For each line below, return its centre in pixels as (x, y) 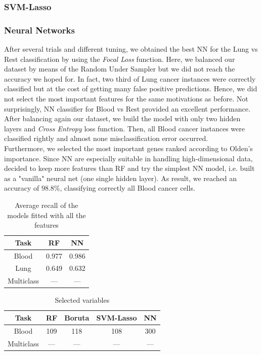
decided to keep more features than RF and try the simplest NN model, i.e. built (129, 168)
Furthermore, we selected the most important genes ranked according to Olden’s (128, 148)
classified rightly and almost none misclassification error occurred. (106, 138)
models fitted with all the (47, 215)
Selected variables (82, 300)
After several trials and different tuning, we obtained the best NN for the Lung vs (131, 49)
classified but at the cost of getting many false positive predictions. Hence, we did (131, 88)
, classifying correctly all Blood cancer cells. (127, 188)
